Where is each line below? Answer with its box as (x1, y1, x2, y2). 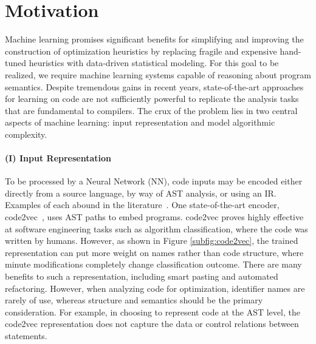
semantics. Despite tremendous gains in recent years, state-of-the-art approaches (5, 80, 304, 93)
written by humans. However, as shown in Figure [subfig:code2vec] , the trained (5, 234, 298, 247)
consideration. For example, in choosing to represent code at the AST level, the (5, 305, 300, 318)
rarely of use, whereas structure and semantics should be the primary (5, 294, 263, 306)
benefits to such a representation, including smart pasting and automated (5, 270, 278, 283)
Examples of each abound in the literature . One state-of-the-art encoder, (5, 198, 280, 211)
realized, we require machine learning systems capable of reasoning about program (5, 68, 311, 81)
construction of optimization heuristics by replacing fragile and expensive (5, 44, 277, 57)
